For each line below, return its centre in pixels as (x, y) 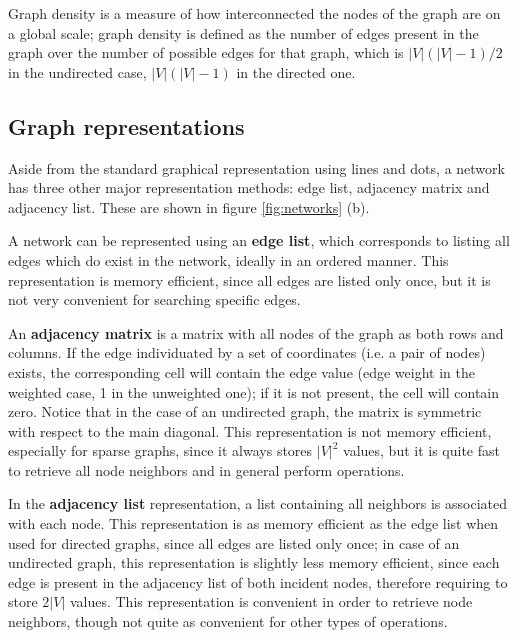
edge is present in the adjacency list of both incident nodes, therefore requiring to (258, 581)
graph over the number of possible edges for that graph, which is (206, 52)
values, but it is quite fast (421, 450)
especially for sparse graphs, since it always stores (160, 450)
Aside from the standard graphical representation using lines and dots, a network (256, 167)
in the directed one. (296, 71)
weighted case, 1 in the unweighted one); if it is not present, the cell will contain (254, 391)
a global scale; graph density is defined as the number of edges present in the (243, 32)
